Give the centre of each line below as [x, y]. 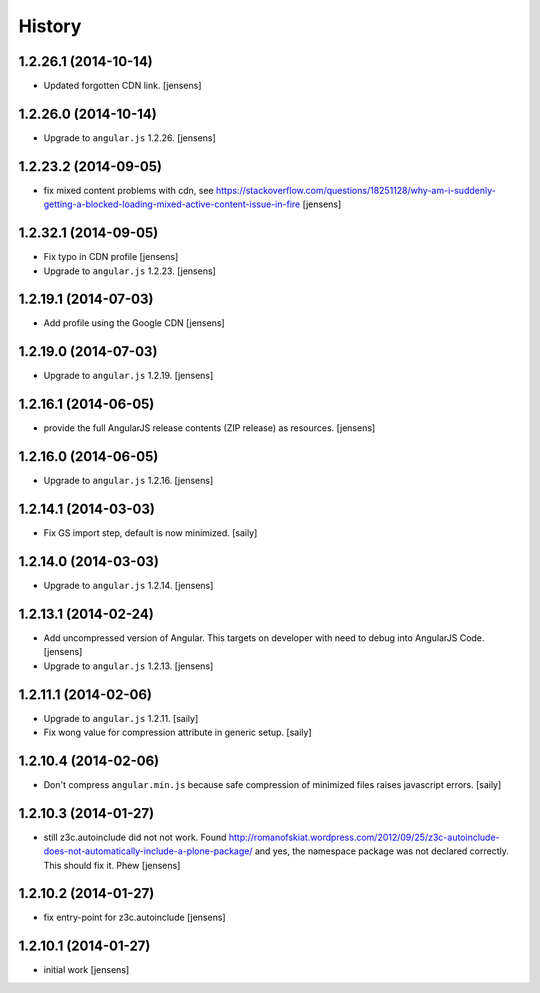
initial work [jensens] [86, 970]
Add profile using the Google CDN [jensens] [134, 323]
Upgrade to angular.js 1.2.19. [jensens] [128, 376]
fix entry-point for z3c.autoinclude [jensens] [134, 917]
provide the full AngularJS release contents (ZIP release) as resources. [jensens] [209, 428]
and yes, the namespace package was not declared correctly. [381, 851]
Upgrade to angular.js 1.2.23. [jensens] [130, 271]
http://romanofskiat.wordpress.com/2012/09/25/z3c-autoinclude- [364, 837]
